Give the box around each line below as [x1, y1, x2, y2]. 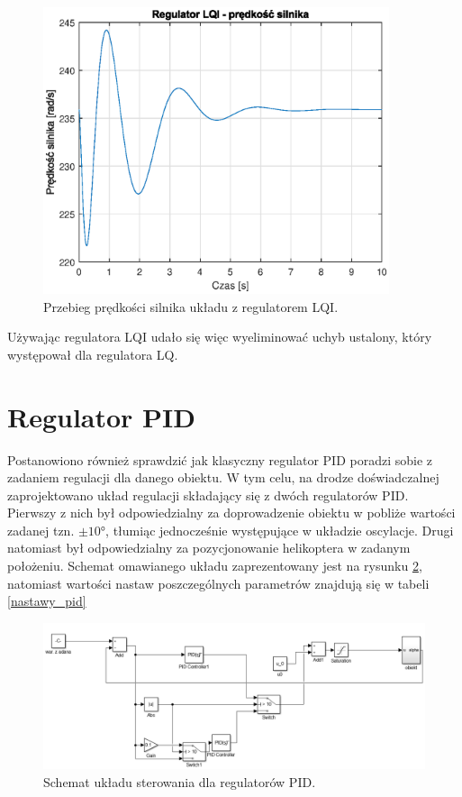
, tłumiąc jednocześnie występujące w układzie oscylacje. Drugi [105, 520, 454, 539]
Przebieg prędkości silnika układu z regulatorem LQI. [43, 297, 339, 316]
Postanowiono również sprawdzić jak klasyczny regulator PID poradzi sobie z [7, 450, 433, 469]
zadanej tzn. [7, 520, 75, 539]
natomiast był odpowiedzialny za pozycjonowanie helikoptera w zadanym [7, 538, 411, 557]
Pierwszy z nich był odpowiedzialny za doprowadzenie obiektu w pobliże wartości [7, 503, 456, 522]
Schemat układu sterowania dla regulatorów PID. [43, 772, 316, 791]
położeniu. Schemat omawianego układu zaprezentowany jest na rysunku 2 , [7, 556, 422, 575]
